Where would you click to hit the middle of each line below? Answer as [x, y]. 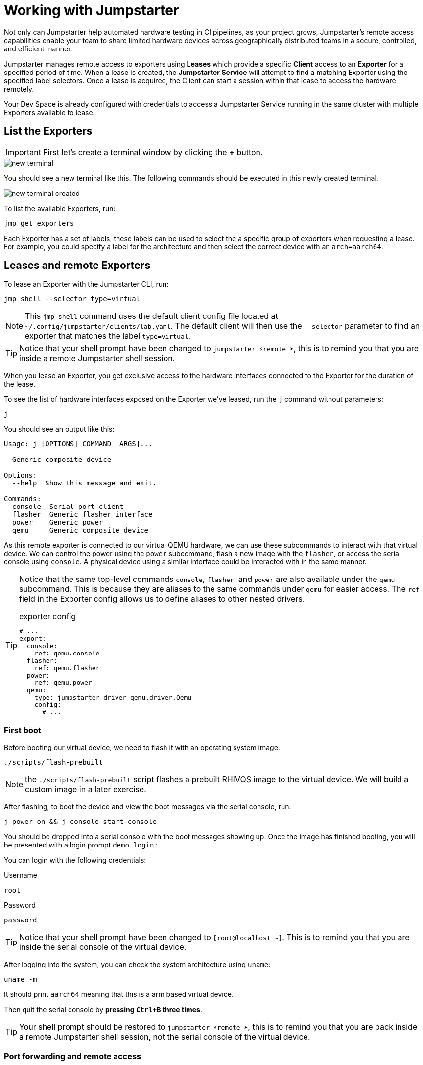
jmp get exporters [39, 223]
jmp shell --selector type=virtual [72, 299]
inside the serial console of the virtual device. [103, 947]
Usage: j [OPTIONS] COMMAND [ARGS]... [78, 444]
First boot [23, 730]
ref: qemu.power [63, 683]
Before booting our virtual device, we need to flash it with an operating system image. [142, 748]
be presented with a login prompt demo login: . [82, 845]
